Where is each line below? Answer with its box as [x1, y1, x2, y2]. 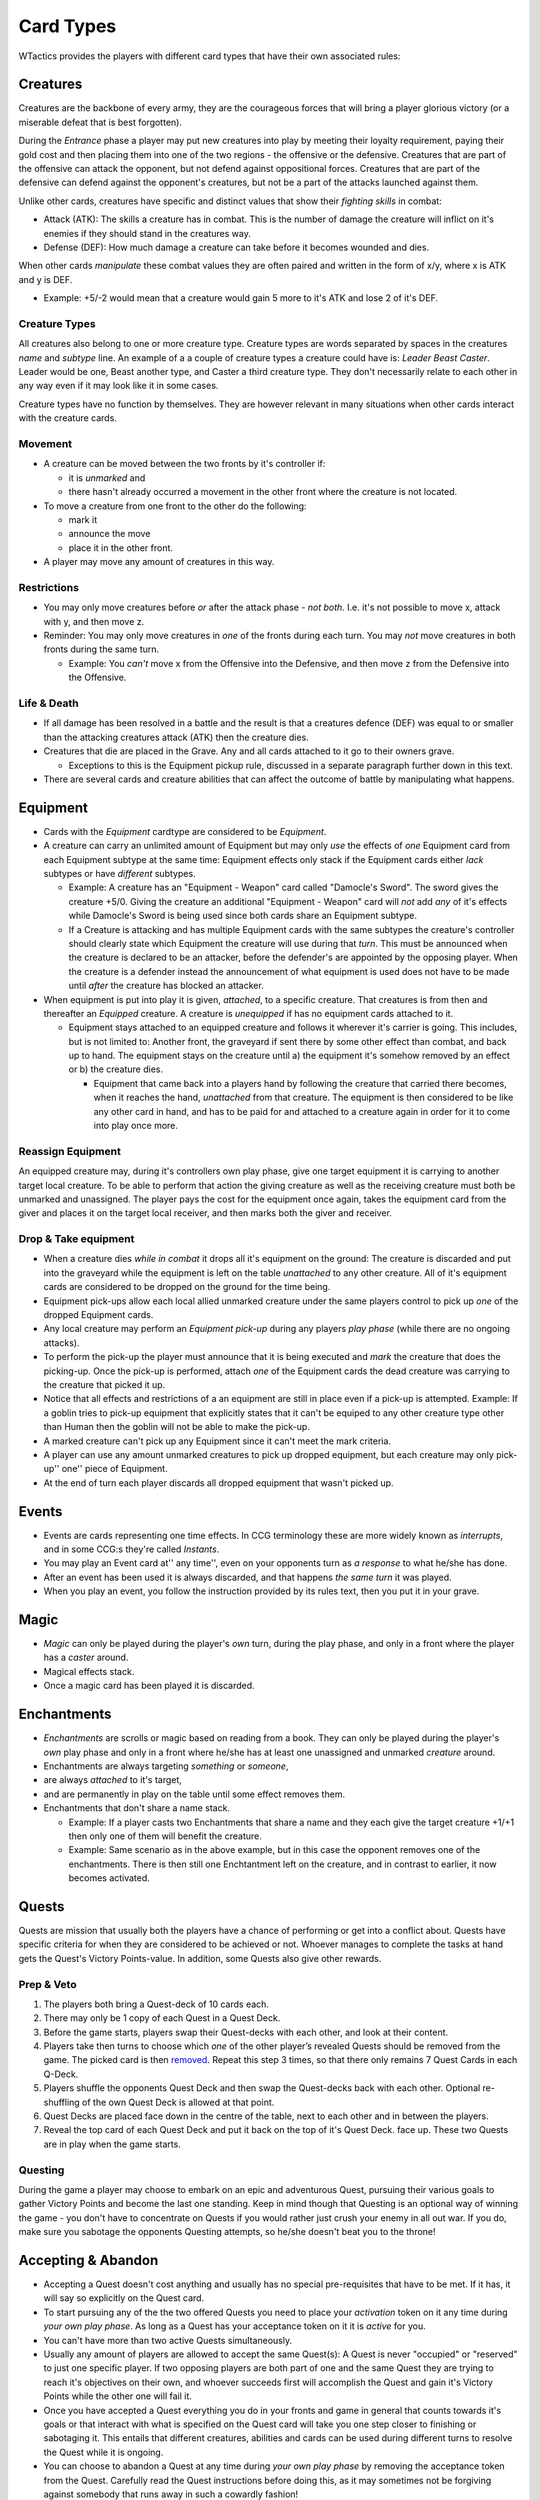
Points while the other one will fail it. [43, 2390, 192, 2402]
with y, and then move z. [43, 615, 145, 627]
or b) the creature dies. [68, 1063, 164, 1075]
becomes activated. [68, 1872, 150, 1884]
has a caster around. [43, 1651, 129, 1664]
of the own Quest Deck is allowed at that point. [81, 2096, 275, 2108]
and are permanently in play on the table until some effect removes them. [43, 1788, 345, 1800]
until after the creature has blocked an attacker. [68, 980, 264, 992]
